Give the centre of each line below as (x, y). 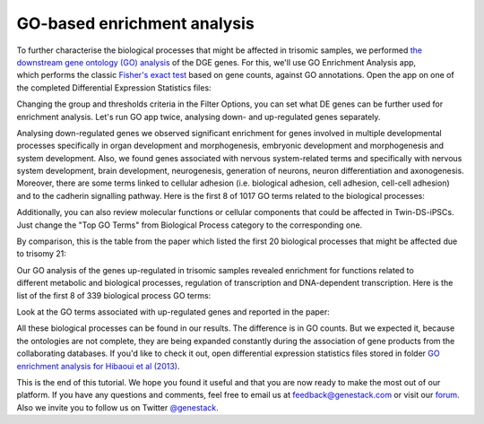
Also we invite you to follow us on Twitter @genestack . (117, 407)
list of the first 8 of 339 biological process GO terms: (114, 295)
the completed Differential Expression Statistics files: (114, 87)
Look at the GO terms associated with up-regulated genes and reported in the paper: (173, 312)
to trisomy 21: (42, 254)
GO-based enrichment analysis (135, 23)
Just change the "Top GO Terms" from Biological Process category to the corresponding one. (190, 225)
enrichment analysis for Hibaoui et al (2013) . (98, 366)
